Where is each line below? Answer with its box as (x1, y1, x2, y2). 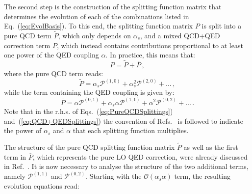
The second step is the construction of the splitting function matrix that (4, 1, 222, 11)
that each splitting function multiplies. (73, 125, 189, 136)
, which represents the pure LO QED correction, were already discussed (32, 151, 248, 162)
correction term (4, 40, 50, 50)
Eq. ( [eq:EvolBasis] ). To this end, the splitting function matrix (4, 21, 193, 31)
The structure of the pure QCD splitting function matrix (4, 141, 175, 152)
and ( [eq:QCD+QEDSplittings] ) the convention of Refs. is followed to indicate (4, 115, 243, 126)
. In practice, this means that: (105, 50, 195, 60)
